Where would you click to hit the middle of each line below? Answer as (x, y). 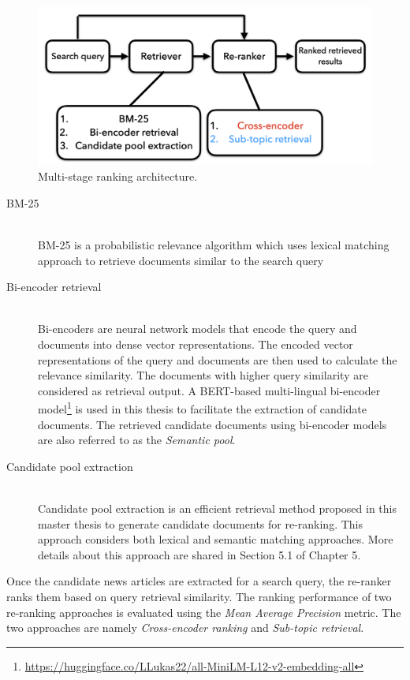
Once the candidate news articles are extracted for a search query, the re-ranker (199, 581)
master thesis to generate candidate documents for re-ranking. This (201, 523)
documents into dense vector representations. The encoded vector (196, 344)
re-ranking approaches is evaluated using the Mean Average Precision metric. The (204, 612)
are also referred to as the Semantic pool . (137, 440)
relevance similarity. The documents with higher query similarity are (203, 375)
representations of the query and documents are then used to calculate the (218, 359)
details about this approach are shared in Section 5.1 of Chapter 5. (199, 554)
